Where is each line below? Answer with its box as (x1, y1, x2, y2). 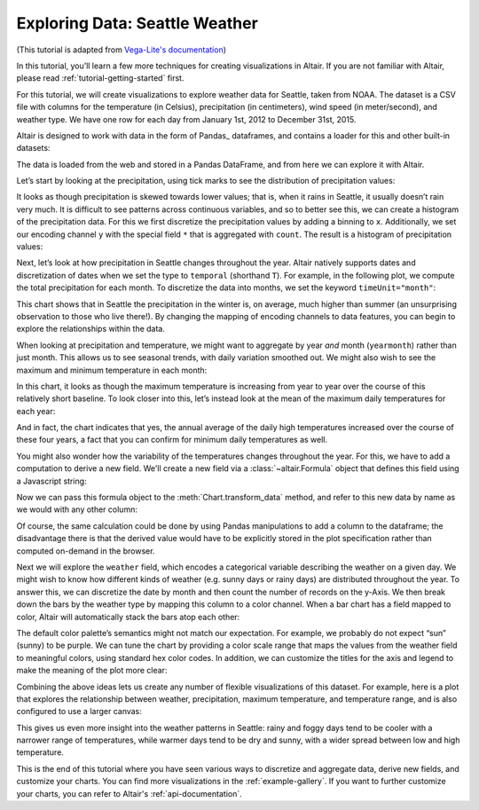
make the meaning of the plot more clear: (16, 665, 168, 676)
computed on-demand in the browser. (16, 546, 155, 556)
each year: (16, 405, 56, 416)
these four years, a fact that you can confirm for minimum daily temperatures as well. (16, 435, 328, 445)
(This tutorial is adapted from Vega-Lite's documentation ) (16, 44, 226, 55)
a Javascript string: (16, 476, 88, 486)
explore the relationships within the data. (16, 324, 166, 334)
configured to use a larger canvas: (16, 706, 142, 717)
